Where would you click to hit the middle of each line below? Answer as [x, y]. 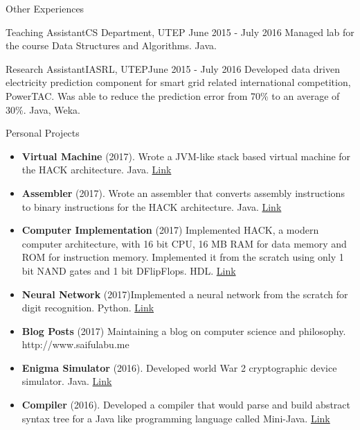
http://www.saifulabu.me [75, 344]
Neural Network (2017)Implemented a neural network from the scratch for [185, 294]
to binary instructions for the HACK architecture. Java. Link [152, 206]
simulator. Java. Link [67, 381]
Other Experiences [45, 8]
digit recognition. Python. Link [88, 308]
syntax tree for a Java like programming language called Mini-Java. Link [176, 418]
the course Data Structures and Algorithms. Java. [111, 45]
